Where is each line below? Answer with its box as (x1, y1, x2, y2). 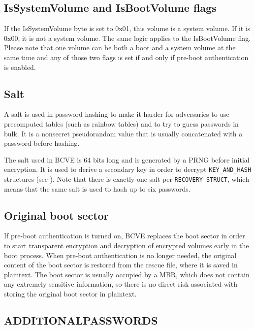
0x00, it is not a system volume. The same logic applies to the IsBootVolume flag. (4, 33, 251, 43)
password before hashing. (4, 138, 80, 148)
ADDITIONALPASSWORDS (4, 313, 158, 328)
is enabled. (4, 62, 36, 72)
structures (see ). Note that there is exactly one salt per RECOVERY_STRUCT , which (4, 174, 249, 184)
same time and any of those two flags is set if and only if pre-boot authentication (4, 52, 249, 62)
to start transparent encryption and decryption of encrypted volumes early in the (4, 240, 249, 251)
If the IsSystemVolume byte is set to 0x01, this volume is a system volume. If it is (4, 23, 251, 33)
